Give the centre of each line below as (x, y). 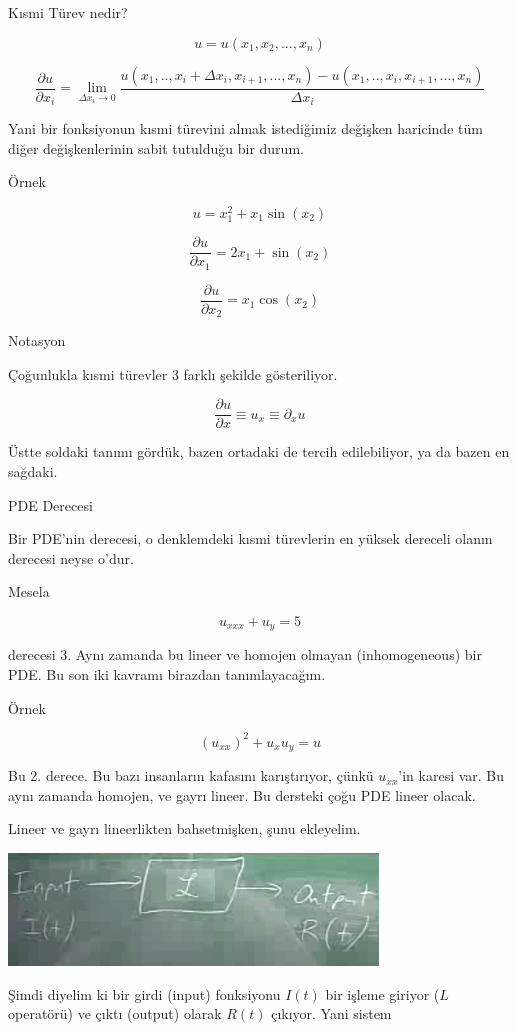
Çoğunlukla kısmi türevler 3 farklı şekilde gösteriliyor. (173, 373)
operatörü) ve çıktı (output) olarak (115, 1013)
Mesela (29, 591)
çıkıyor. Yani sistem (331, 1013)
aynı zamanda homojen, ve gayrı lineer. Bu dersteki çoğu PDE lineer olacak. (242, 794)
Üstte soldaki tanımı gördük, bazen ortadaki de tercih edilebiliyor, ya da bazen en (259, 451)
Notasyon (37, 340)
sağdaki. (33, 470)
